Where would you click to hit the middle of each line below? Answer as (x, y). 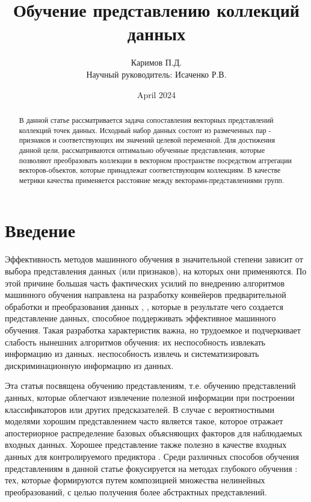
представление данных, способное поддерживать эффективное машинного (140, 318)
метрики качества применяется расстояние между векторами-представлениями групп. (152, 180)
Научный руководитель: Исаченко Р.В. (156, 74)
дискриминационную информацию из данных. (89, 365)
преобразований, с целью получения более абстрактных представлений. (136, 491)
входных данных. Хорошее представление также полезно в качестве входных (146, 445)
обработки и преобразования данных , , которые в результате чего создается (144, 306)
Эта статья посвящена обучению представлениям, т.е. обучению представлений (150, 386)
